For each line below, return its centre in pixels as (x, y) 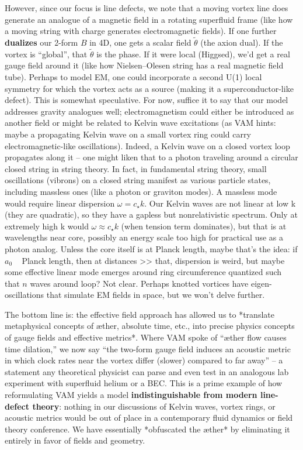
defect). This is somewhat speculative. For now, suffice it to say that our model (147, 100)
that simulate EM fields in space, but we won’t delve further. (156, 295)
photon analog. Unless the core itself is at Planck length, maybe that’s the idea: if (151, 248)
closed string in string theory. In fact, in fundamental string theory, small (136, 168)
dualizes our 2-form (41, 42)
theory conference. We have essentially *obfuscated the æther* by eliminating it (147, 429)
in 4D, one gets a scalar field (140, 42)
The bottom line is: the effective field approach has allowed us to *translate (140, 314)
